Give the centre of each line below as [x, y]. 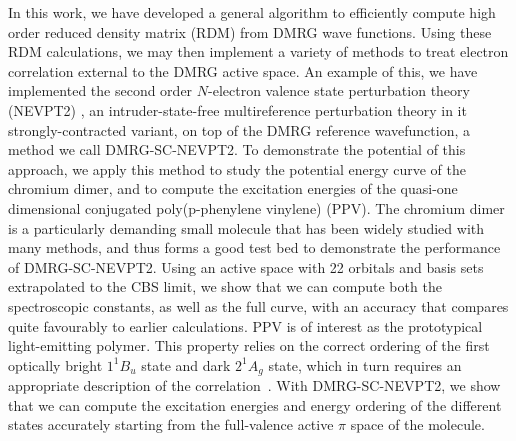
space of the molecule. [417, 424]
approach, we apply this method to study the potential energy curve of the [237, 168]
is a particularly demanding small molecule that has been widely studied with [246, 227]
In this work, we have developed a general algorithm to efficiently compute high [252, 12]
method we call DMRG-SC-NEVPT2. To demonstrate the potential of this [237, 149]
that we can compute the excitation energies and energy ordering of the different [255, 404]
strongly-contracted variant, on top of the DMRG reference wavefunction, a [239, 129]
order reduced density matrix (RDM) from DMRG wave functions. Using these [250, 31]
